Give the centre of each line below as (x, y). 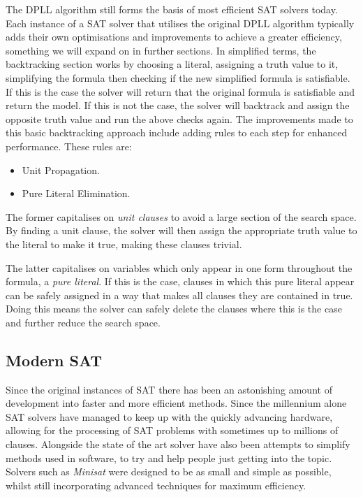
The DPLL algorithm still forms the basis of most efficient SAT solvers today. (172, 9)
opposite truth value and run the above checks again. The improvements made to (179, 118)
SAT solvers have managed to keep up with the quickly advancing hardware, (169, 416)
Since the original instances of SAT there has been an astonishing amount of (169, 389)
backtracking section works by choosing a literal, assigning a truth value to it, (172, 64)
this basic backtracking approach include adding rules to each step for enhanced (177, 132)
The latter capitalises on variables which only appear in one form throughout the (179, 267)
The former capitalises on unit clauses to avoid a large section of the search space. (181, 216)
